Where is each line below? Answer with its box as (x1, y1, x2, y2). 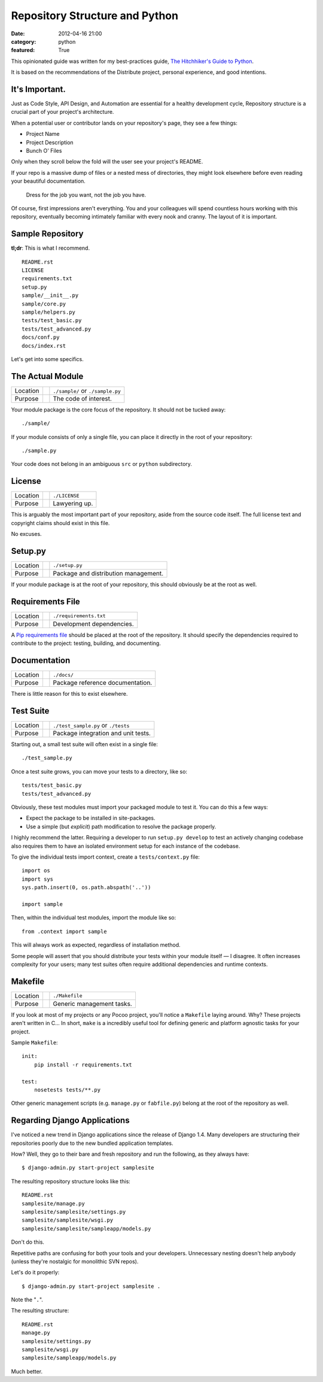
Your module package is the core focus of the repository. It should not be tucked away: (11, 406, 226, 413)
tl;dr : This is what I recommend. (11, 244, 90, 251)
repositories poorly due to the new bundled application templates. (11, 1139, 173, 1147)
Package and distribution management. (53, 569, 164, 577)
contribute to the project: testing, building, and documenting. (11, 640, 161, 647)
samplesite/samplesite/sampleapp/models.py (22, 1225, 151, 1232)
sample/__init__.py (22, 292, 79, 299)
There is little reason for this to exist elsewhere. (11, 690, 128, 698)
